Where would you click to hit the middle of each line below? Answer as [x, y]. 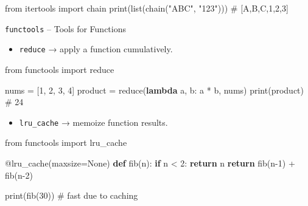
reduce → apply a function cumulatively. [96, 49]
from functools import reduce [60, 69]
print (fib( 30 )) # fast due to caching [72, 195]
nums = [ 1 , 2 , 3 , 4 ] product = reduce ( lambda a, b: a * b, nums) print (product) [155, 90]
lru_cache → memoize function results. [93, 122]
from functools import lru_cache [66, 142]
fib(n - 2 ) [19, 175]
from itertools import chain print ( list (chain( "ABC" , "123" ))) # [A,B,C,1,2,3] [147, 8]
